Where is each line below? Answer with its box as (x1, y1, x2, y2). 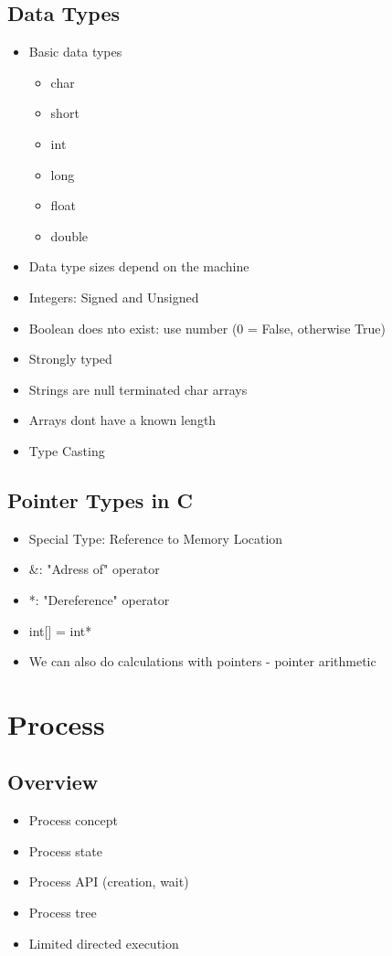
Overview (7, 768, 99, 796)
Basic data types (28, 42, 122, 61)
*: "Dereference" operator (28, 590, 170, 609)
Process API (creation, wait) (28, 872, 189, 891)
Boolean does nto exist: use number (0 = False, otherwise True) (28, 318, 386, 337)
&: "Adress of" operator (28, 559, 160, 579)
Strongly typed (28, 349, 112, 368)
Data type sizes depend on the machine (28, 257, 249, 276)
